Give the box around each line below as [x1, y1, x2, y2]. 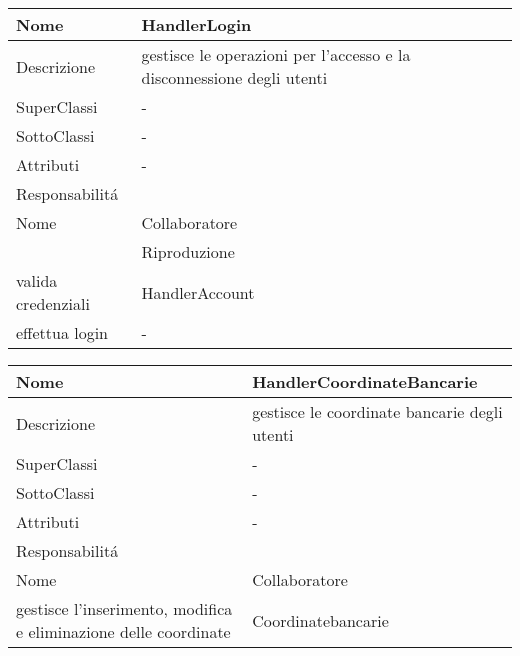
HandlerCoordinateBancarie [252, 370, 478, 393]
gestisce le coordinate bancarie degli [252, 400, 503, 423]
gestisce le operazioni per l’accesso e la [141, 43, 411, 66]
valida [16, 269, 58, 292]
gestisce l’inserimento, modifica [16, 597, 233, 620]
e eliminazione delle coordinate [16, 620, 231, 643]
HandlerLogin [141, 13, 252, 36]
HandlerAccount [141, 280, 255, 304]
